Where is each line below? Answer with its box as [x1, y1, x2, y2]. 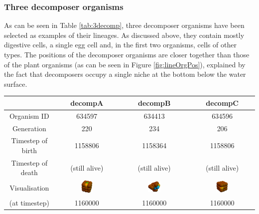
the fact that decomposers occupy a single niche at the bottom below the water [4, 69, 246, 79]
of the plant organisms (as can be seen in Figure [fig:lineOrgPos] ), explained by [4, 59, 246, 69]
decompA [70, 97, 104, 108]
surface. [4, 78, 27, 89]
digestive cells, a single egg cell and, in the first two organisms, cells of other [4, 39, 237, 50]
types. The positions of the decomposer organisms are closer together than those [4, 49, 250, 59]
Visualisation [9, 182, 49, 193]
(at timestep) [9, 197, 49, 208]
